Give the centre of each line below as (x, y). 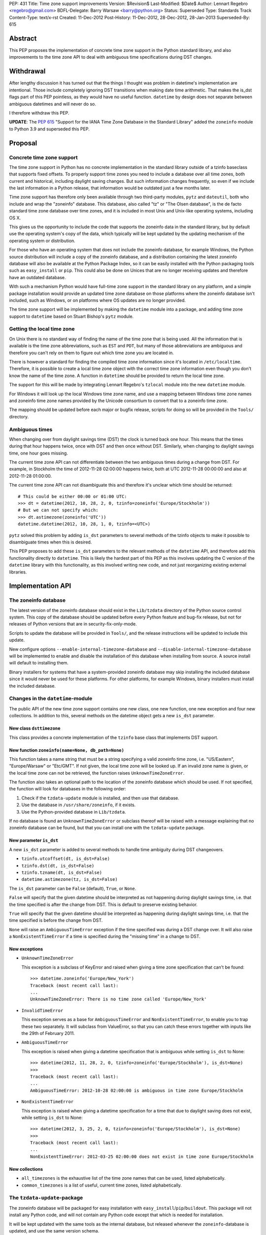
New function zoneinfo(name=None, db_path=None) (66, 750)
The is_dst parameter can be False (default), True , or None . (73, 888)
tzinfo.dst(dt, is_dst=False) (58, 865)
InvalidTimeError (42, 1010)
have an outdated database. (37, 277)
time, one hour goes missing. (39, 453)
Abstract (23, 38)
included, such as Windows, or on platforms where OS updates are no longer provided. (98, 300)
